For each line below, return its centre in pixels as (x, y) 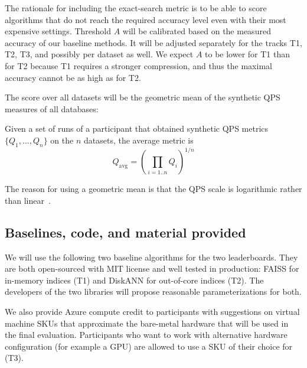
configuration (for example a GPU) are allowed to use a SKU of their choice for (149, 346)
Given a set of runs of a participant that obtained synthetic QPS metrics (137, 128)
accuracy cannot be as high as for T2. (73, 77)
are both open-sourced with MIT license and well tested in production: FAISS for (152, 268)
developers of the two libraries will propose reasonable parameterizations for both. (153, 292)
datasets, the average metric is (138, 140)
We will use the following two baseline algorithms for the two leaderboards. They (151, 257)
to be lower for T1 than (247, 54)
